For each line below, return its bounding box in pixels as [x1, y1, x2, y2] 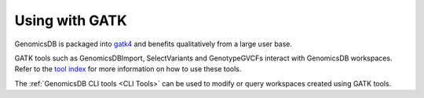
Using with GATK [14, 12, 127, 29]
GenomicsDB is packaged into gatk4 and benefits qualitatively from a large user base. [14, 39, 293, 49]
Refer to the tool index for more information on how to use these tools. [14, 64, 242, 74]
